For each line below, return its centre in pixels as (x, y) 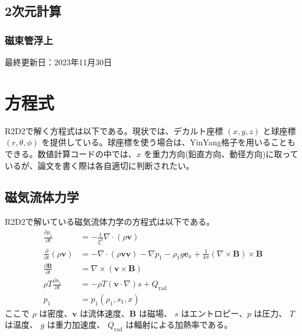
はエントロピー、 (214, 313)
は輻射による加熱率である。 (179, 325)
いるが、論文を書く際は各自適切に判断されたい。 (99, 165)
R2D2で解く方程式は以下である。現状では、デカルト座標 (114, 130)
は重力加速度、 (76, 325)
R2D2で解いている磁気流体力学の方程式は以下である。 (110, 222)
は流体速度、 (104, 313)
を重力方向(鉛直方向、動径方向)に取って (221, 153)
